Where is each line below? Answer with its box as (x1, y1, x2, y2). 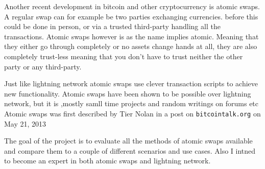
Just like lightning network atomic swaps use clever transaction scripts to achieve (4, 78, 258, 89)
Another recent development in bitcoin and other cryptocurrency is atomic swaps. (4, 1, 260, 11)
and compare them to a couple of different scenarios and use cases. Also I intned (4, 145, 256, 156)
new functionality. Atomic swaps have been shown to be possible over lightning (4, 88, 251, 99)
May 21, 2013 (4, 118, 46, 129)
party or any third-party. (4, 61, 82, 71)
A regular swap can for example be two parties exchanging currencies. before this (4, 11, 258, 21)
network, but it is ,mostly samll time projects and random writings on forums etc (4, 98, 259, 109)
